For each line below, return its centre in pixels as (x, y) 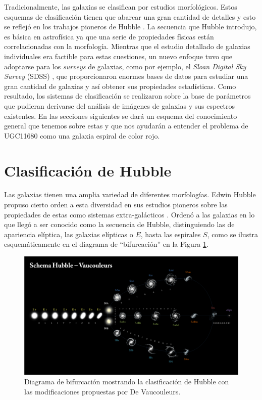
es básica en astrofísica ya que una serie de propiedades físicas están (109, 36)
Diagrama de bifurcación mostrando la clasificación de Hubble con (127, 382)
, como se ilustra (233, 234)
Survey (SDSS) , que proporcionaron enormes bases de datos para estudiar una (126, 76)
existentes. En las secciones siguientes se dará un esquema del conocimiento (121, 116)
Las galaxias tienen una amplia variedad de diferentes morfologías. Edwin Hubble (130, 194)
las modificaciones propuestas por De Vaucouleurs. (102, 391)
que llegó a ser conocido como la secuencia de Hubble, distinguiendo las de (119, 224)
